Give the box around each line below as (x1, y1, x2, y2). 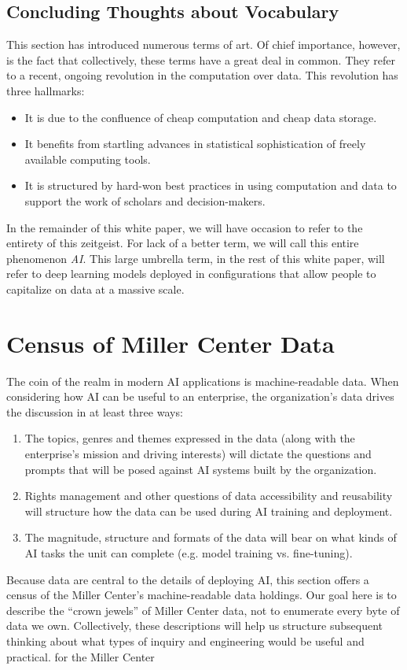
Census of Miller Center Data (6, 327, 335, 359)
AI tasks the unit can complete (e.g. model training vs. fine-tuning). (24, 544, 353, 561)
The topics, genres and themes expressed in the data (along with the (24, 430, 355, 446)
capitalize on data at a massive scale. (6, 280, 185, 297)
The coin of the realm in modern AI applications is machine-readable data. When (6, 372, 399, 389)
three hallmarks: (6, 82, 85, 98)
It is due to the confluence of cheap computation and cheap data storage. (24, 109, 377, 125)
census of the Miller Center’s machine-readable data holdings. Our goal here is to (6, 587, 397, 603)
